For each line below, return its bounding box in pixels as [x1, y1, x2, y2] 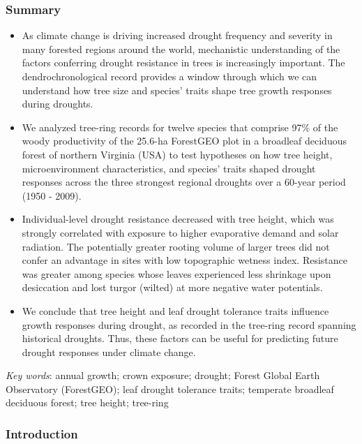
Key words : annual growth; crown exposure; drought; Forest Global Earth [6, 368, 320, 383]
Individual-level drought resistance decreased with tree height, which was [22, 212, 334, 226]
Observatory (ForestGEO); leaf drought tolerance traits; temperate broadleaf [6, 381, 334, 396]
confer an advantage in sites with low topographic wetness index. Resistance [22, 253, 347, 267]
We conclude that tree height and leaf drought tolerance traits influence [22, 303, 329, 318]
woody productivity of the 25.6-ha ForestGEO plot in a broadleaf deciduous [22, 133, 347, 148]
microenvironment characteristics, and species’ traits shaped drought [22, 161, 316, 175]
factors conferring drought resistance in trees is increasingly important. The [22, 55, 345, 70]
